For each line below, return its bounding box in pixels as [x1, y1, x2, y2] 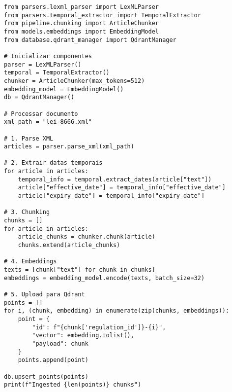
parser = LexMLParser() [4, 61, 82, 68]
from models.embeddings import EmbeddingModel [4, 28, 159, 35]
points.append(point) [18, 356, 88, 364]
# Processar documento [4, 110, 78, 117]
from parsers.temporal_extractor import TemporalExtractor [4, 11, 201, 19]
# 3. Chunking [4, 209, 50, 216]
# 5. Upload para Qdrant [4, 290, 85, 298]
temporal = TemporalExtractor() [4, 69, 110, 76]
